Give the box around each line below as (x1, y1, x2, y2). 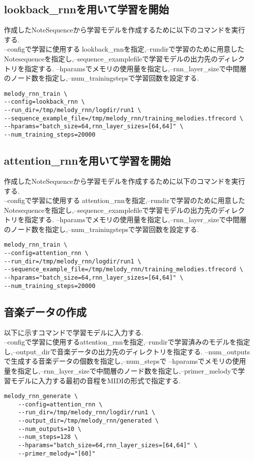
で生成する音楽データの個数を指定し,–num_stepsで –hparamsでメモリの (4, 356, 232, 366)
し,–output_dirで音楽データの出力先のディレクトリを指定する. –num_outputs (4, 346, 250, 356)
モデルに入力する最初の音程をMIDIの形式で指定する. (10, 375, 181, 385)
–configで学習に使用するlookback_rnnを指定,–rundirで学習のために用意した (4, 44, 245, 54)
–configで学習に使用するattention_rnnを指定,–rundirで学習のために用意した (4, 195, 245, 205)
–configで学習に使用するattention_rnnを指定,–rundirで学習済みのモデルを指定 (4, 337, 251, 347)
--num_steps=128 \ (18, 433, 78, 441)
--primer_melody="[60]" (18, 450, 96, 457)
